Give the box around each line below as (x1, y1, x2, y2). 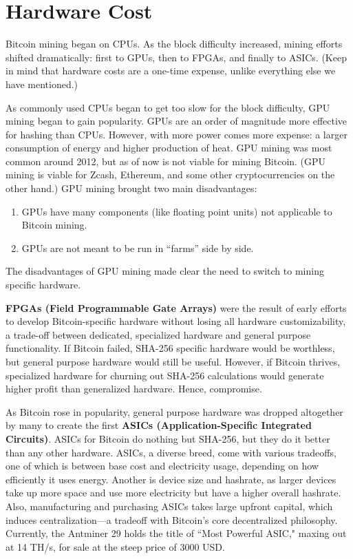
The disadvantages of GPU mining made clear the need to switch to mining (6, 264, 324, 278)
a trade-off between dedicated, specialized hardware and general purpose (6, 327, 311, 341)
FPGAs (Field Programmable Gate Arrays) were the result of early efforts (6, 300, 347, 315)
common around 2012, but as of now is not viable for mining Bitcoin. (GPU (6, 154, 326, 168)
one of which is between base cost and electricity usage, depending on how (6, 458, 319, 473)
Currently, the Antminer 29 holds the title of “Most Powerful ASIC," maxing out (6, 526, 347, 540)
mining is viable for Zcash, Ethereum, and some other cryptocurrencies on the (6, 167, 335, 182)
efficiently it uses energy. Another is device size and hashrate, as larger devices (6, 472, 336, 486)
